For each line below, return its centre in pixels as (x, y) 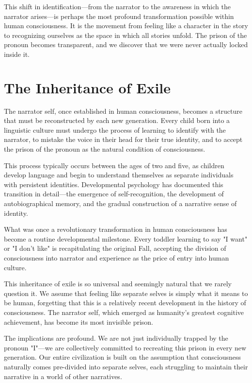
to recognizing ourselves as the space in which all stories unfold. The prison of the (126, 35)
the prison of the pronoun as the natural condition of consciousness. (105, 149)
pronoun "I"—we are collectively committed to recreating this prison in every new (125, 347)
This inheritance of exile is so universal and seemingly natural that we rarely (118, 284)
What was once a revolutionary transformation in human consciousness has (116, 229)
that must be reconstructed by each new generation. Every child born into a (117, 120)
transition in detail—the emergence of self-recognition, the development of (114, 194)
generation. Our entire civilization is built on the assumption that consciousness (123, 357)
